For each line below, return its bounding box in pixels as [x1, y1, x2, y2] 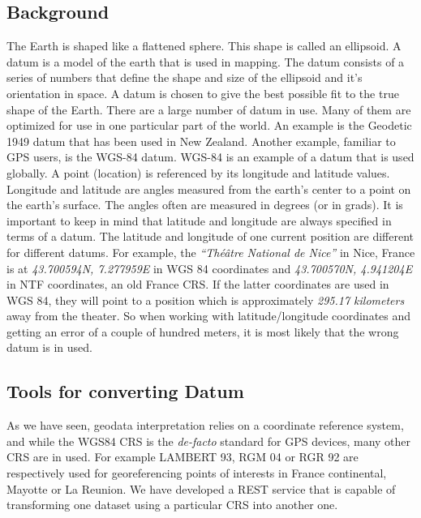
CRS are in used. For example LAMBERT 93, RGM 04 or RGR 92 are [6, 448, 359, 465]
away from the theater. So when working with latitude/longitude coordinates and [6, 307, 411, 324]
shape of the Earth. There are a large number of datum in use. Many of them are [6, 101, 411, 118]
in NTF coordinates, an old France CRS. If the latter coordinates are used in [6, 276, 389, 293]
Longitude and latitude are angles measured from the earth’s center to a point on [6, 180, 411, 197]
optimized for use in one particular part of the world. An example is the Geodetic [6, 117, 412, 134]
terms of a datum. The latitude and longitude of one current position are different [6, 228, 415, 245]
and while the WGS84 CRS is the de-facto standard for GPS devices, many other [6, 432, 411, 449]
